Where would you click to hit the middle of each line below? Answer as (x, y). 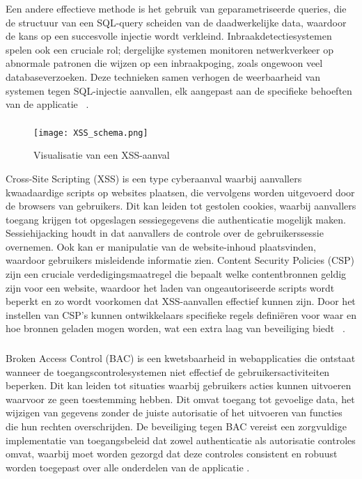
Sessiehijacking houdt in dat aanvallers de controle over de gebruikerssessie (165, 233)
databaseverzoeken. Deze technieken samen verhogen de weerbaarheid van (163, 76)
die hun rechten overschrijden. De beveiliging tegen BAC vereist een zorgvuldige (176, 426)
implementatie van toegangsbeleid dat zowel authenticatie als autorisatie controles (181, 440)
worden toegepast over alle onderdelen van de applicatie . (128, 467)
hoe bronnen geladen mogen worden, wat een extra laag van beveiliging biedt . (175, 328)
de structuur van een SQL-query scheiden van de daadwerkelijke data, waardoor (176, 22)
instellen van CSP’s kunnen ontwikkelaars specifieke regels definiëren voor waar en (181, 314)
